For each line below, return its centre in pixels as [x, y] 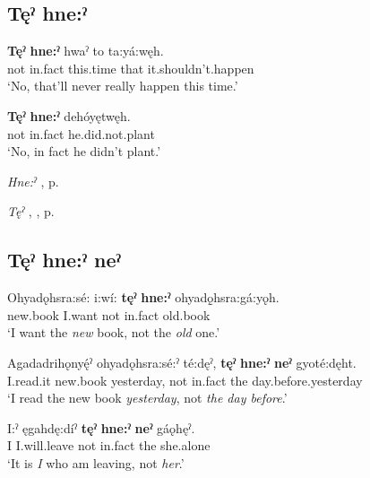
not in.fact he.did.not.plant [81, 133]
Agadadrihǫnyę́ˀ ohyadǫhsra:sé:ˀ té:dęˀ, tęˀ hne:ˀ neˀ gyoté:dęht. [182, 362]
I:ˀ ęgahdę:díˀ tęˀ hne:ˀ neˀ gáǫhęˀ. [101, 427]
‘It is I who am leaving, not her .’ [96, 462]
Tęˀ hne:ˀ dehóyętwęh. [69, 115]
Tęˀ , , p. [31, 211]
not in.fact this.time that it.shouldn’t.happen [131, 68]
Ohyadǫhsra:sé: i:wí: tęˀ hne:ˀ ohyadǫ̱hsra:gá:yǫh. [143, 297]
